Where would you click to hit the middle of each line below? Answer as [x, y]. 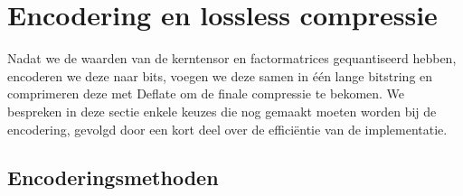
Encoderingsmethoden [113, 177]
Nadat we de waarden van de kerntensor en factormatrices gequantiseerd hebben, [232, 58]
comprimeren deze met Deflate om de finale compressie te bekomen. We [206, 93]
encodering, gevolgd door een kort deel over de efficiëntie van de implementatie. [227, 129]
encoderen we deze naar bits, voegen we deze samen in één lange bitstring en [220, 75]
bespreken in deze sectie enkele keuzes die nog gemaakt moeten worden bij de [222, 111]
